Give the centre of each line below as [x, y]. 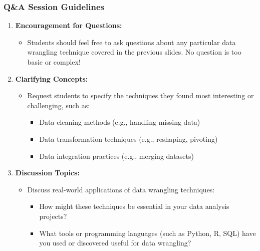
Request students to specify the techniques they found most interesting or [141, 95]
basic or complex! [54, 62]
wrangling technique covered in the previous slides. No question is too [134, 52]
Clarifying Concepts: [52, 78]
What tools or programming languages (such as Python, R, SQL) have [148, 233]
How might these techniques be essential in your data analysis [134, 206]
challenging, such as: [59, 105]
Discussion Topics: [47, 173]
